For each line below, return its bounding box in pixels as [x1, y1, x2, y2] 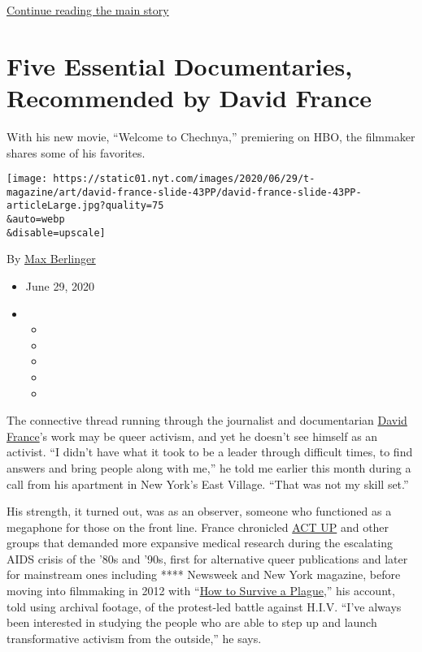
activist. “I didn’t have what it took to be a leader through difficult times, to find [7, 443, 413, 460]
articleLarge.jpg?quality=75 [7, 200, 164, 212]
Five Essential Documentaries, [7, 49, 353, 82]
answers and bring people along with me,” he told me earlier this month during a [7, 459, 411, 476]
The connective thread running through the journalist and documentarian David [7, 412, 407, 429]
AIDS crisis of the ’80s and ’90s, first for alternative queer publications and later [7, 550, 408, 567]
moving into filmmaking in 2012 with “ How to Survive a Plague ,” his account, [7, 582, 395, 599]
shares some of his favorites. [7, 144, 146, 161]
